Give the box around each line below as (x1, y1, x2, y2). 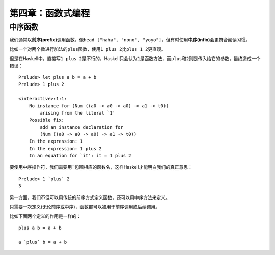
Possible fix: (29, 117, 65, 123)
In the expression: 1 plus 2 (29, 146, 102, 151)
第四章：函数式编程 (9, 8, 90, 19)
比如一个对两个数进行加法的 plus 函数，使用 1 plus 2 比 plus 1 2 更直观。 (9, 46, 166, 52)
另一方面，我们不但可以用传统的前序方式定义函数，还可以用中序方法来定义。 (9, 194, 170, 201)
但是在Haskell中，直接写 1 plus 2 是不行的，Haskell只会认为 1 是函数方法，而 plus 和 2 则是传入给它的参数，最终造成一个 (9, 55, 261, 62)
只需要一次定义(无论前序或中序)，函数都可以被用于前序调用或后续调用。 (9, 204, 160, 210)
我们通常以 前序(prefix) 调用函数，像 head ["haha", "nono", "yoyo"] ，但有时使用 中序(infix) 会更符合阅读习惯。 (9, 37, 251, 43)
